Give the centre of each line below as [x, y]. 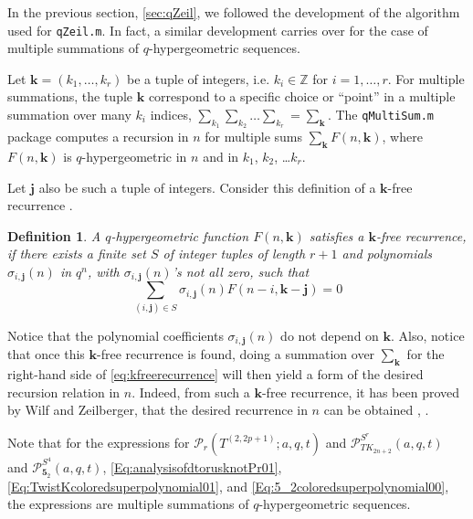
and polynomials [387, 254]
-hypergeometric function [180, 235]
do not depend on [330, 335]
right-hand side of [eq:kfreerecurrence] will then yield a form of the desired [215, 374]
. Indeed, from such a [191, 392]
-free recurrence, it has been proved [361, 392]
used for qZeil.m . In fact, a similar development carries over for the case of [218, 30]
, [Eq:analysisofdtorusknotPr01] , [192, 466]
